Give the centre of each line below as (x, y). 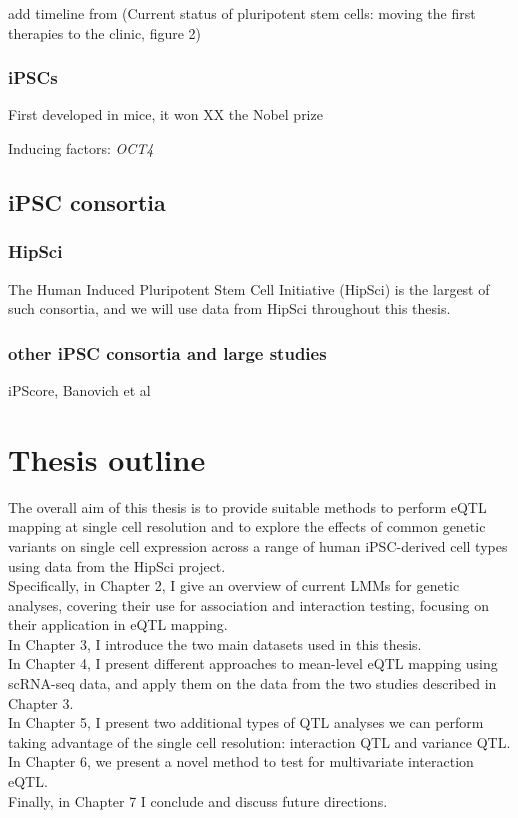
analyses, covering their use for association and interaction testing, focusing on (248, 604)
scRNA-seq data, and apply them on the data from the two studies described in (252, 683)
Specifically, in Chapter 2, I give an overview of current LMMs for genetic (234, 585)
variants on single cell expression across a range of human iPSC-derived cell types (258, 545)
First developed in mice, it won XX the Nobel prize (165, 114)
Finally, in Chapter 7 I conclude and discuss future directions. (198, 800)
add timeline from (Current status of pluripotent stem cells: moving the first (242, 13)
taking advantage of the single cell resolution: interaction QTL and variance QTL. (259, 741)
